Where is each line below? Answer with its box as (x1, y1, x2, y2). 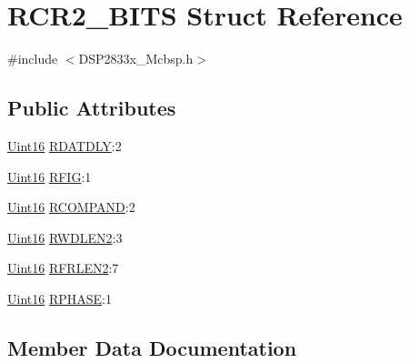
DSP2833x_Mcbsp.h (78, 49, 194, 68)
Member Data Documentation (7, 333, 297, 361)
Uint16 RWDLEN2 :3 (7, 227, 123, 247)
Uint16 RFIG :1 (7, 166, 92, 186)
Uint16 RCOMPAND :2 (7, 197, 135, 217)
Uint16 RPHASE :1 (7, 288, 112, 308)
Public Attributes (7, 94, 176, 122)
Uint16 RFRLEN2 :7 (7, 258, 119, 277)
